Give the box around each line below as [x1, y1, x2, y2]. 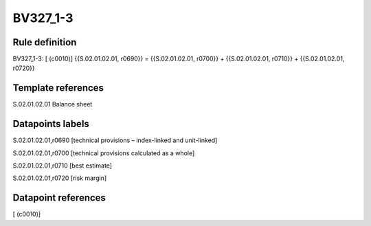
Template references [12, 82, 104, 94]
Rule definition [12, 36, 77, 48]
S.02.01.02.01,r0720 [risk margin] [12, 174, 107, 182]
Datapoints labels [12, 118, 89, 130]
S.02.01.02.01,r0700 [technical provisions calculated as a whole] [12, 148, 195, 157]
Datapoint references [12, 192, 106, 204]
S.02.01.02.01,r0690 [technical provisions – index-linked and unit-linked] [12, 136, 218, 144]
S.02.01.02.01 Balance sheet [12, 100, 93, 109]
